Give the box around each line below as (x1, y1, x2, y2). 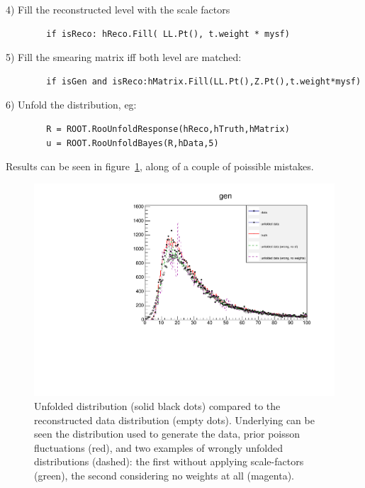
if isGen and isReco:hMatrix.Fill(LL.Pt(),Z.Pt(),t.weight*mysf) (46, 76, 361, 87)
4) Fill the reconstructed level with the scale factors (6, 2, 230, 16)
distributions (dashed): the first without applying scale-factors (34, 454, 304, 469)
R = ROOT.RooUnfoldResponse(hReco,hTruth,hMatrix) (46, 123, 290, 134)
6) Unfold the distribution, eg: (6, 97, 137, 112)
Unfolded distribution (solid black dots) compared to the (34, 399, 281, 413)
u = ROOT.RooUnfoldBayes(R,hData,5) (46, 138, 219, 148)
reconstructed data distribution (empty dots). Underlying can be (34, 412, 315, 427)
